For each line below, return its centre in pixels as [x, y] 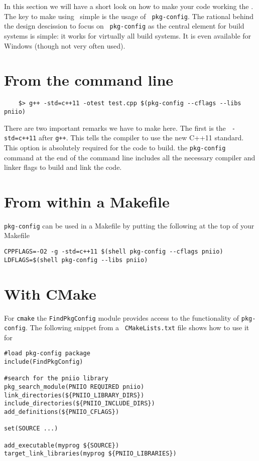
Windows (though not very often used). [65, 45]
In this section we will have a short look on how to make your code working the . [129, 6]
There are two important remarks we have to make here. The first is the [115, 128]
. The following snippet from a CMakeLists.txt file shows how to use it [137, 327]
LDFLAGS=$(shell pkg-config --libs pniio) [76, 260]
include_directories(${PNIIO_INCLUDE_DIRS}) [80, 404]
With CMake [50, 293]
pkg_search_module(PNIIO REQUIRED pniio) [74, 387]
